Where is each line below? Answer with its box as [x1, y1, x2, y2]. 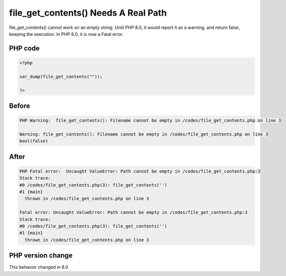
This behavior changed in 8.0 [9, 264, 68, 270]
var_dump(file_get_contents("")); [19, 74, 103, 79]
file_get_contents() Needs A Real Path [9, 7, 167, 18]
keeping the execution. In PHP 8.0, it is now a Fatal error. [9, 31, 124, 37]
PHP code [9, 44, 40, 52]
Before [9, 101, 30, 110]
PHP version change [9, 251, 73, 260]
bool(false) [19, 138, 49, 144]
